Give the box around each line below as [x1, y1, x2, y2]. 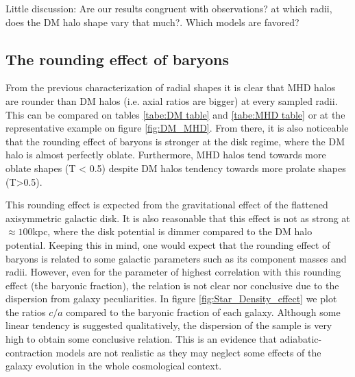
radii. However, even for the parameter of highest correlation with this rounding [5, 265, 341, 279]
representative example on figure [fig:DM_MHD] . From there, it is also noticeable [5, 121, 349, 135]
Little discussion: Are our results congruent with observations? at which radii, [5, 1, 332, 15]
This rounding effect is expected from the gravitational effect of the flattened [5, 197, 328, 212]
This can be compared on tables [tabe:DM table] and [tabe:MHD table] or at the [5, 107, 345, 121]
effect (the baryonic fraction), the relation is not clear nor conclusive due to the [5, 278, 339, 292]
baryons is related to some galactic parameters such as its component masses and [5, 251, 347, 265]
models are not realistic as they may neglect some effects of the [56, 345, 321, 359]
